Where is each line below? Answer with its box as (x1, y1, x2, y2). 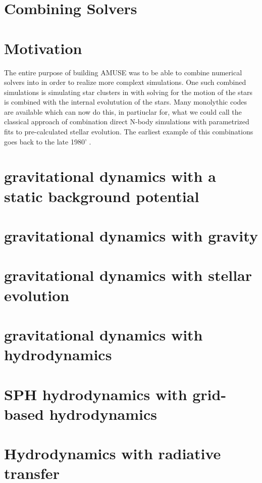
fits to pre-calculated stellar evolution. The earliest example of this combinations (4, 126, 253, 137)
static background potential (4, 185, 199, 206)
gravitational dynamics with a (4, 166, 216, 186)
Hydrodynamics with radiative (4, 443, 221, 464)
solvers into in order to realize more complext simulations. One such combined (4, 77, 246, 87)
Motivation (4, 37, 82, 58)
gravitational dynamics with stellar (4, 265, 252, 285)
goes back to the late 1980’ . (4, 136, 91, 147)
